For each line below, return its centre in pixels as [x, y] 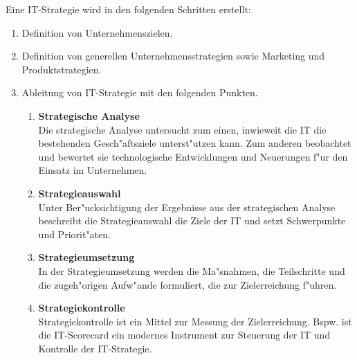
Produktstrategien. [62, 69]
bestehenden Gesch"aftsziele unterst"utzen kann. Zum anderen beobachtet [195, 143]
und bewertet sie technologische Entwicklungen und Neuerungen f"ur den [193, 156]
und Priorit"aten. [74, 234]
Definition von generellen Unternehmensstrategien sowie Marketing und [173, 56]
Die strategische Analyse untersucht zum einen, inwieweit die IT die [182, 129]
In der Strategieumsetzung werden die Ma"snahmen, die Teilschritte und [192, 270]
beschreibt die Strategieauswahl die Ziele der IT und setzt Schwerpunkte [192, 220]
